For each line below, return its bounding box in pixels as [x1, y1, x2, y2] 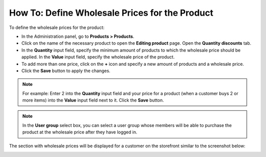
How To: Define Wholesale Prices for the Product [9, 7, 214, 18]
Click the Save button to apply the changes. [21, 68, 111, 74]
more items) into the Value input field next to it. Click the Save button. [22, 97, 165, 103]
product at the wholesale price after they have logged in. [22, 129, 137, 135]
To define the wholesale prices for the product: [9, 25, 104, 30]
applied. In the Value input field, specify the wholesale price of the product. [21, 54, 175, 60]
